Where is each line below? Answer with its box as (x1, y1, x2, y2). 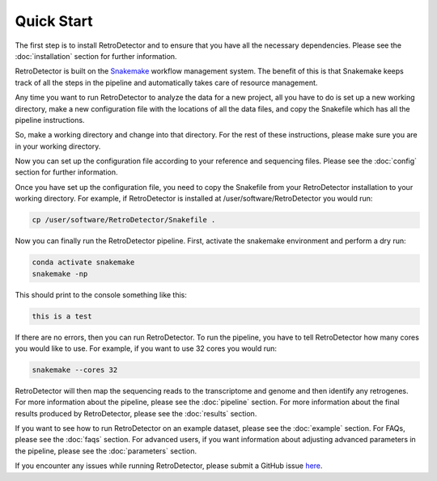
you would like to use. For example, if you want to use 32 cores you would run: (15, 344, 278, 353)
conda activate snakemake (32, 258, 135, 267)
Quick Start (15, 12, 93, 30)
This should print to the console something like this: (15, 289, 188, 299)
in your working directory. (15, 141, 101, 151)
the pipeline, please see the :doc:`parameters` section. (15, 445, 197, 456)
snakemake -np (32, 269, 88, 278)
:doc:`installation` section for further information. (15, 51, 177, 61)
